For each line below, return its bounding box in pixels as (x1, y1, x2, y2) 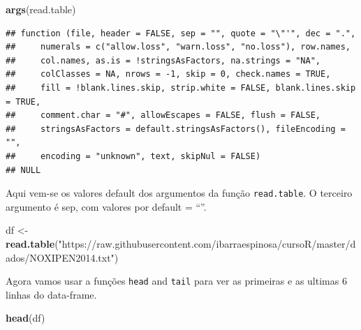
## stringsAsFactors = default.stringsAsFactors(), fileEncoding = (6, 123, 346, 134)
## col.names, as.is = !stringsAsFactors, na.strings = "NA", (6, 55, 321, 66)
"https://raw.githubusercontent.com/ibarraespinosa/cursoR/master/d (58, 236, 356, 250)
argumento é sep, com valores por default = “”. (6, 199, 207, 213)
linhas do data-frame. (6, 287, 97, 301)
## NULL (6, 165, 41, 175)
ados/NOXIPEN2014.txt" (6, 250, 115, 264)
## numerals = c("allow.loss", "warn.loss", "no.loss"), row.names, (6, 42, 351, 52)
